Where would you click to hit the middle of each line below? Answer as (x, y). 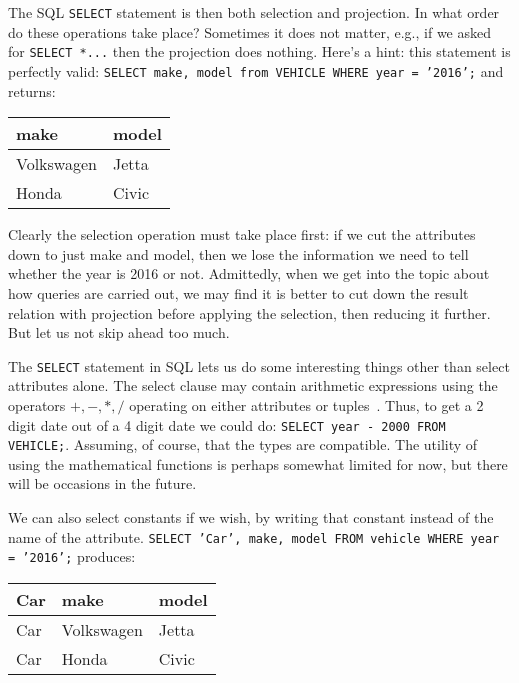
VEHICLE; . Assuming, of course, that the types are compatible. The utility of (243, 444)
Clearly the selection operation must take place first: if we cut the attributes (242, 234)
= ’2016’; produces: (72, 556)
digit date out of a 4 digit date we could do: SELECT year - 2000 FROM (227, 424)
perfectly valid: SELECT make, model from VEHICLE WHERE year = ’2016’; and (256, 70)
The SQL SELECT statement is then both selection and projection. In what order (254, 12)
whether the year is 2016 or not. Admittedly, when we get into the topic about (249, 273)
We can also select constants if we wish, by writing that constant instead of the (251, 517)
